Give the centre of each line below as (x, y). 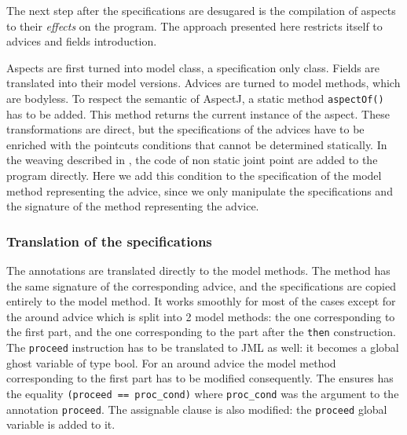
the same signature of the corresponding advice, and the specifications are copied (201, 285)
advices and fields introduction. (82, 41)
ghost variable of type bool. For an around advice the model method (171, 362)
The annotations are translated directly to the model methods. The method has (198, 270)
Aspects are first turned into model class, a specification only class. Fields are (193, 67)
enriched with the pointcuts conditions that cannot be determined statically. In (197, 144)
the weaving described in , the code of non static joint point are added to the (192, 160)
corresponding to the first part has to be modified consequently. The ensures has (200, 378)
